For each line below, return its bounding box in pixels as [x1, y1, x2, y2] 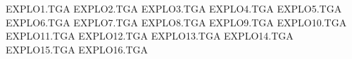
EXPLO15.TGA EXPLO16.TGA [6, 42, 149, 56]
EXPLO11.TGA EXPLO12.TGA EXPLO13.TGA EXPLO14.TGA [6, 28, 294, 43]
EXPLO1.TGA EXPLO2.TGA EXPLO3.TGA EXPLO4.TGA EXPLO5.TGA [6, 1, 342, 15]
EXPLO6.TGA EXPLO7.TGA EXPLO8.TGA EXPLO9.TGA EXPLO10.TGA [6, 15, 347, 29]
